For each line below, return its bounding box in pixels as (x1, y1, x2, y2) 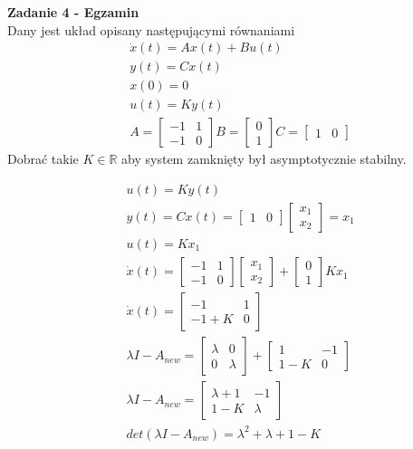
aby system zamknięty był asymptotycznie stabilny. (121, 149, 407, 168)
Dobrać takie (7, 149, 79, 168)
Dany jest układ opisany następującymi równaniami (7, 20, 295, 39)
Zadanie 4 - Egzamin (7, 3, 139, 21)
